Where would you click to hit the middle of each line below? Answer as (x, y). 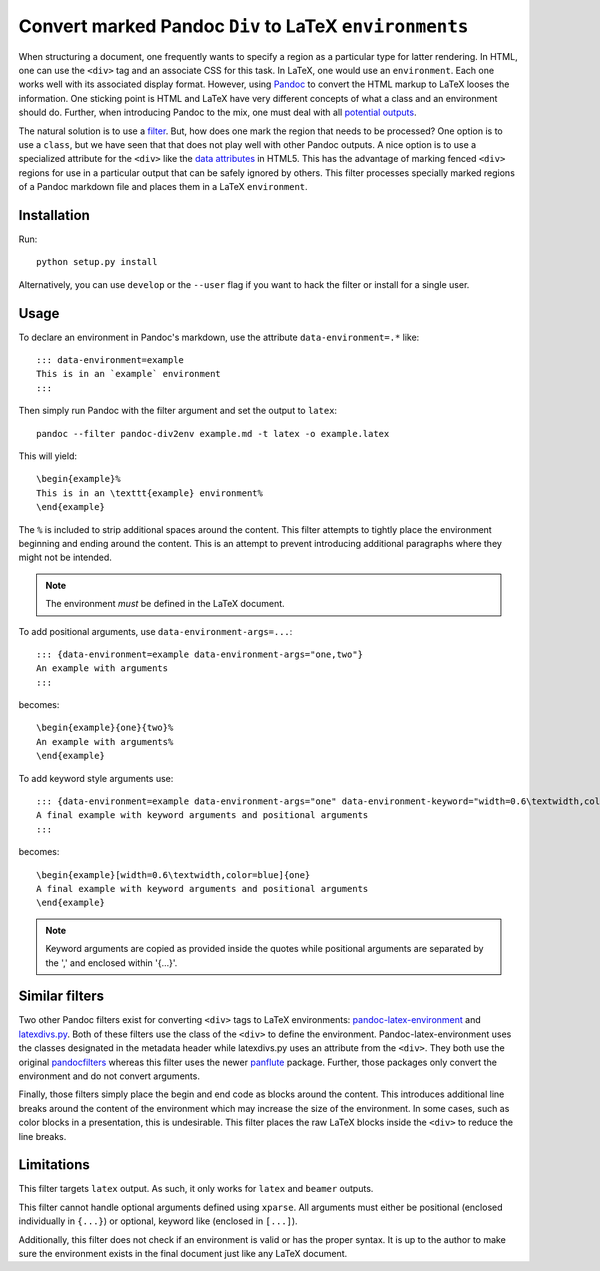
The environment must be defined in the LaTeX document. (165, 604)
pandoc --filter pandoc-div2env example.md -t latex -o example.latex (213, 433)
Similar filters (61, 996)
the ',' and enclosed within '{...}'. (111, 962)
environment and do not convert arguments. (109, 1076)
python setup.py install (97, 262)
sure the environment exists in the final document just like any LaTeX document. (183, 1254)
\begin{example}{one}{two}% (105, 728)
